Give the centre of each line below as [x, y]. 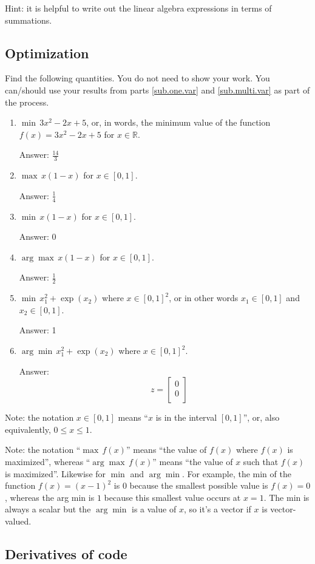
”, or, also [261, 417]
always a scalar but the [48, 509]
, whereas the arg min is [50, 497]
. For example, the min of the [237, 473]
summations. [29, 20]
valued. [18, 521]
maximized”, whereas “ [48, 461]
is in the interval [186, 417]
